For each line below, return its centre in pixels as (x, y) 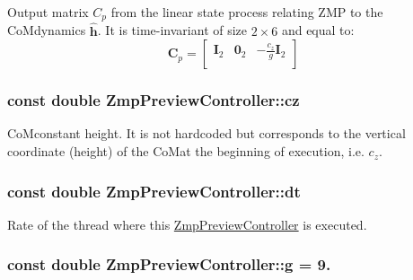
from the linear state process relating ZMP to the (247, 12)
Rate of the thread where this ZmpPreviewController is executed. (187, 224)
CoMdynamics (47, 30)
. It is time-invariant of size (172, 30)
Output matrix (48, 12)
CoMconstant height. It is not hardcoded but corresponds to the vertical (206, 133)
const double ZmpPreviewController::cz (154, 100)
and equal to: (318, 30)
